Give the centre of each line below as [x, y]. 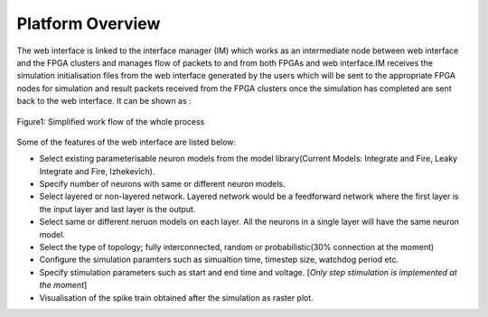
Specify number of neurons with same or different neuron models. [163, 184]
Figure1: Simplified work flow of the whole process [111, 121]
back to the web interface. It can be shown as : [104, 101]
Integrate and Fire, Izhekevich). [97, 171]
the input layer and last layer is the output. [117, 209]
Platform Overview [89, 23]
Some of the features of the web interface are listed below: [127, 142]
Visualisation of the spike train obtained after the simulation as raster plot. [176, 297]
